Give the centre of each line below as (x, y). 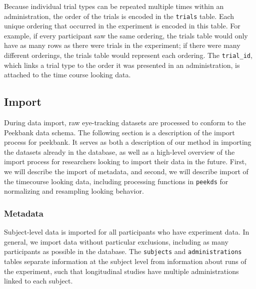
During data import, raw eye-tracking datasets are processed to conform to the (125, 123)
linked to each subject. (38, 281)
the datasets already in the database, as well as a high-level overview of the (119, 151)
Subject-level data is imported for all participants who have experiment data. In (127, 232)
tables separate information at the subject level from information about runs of (125, 261)
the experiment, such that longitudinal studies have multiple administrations (121, 271)
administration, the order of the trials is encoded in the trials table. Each (119, 16)
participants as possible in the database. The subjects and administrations (123, 251)
